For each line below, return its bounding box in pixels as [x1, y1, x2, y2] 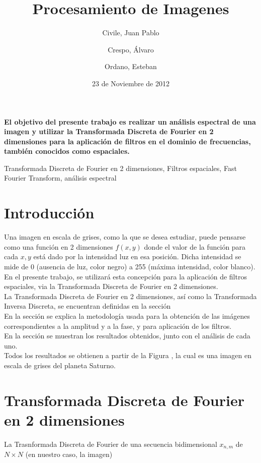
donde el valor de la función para [144, 241, 246, 252]
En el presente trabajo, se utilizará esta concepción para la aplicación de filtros [4, 271, 247, 281]
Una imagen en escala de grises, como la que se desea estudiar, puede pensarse [4, 231, 246, 242]
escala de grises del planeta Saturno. [4, 360, 116, 370]
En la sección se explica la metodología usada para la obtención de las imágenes [4, 310, 250, 321]
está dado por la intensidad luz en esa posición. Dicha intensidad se [33, 251, 241, 262]
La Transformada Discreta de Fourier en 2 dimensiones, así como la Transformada [4, 291, 257, 301]
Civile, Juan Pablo [102, 27, 159, 38]
